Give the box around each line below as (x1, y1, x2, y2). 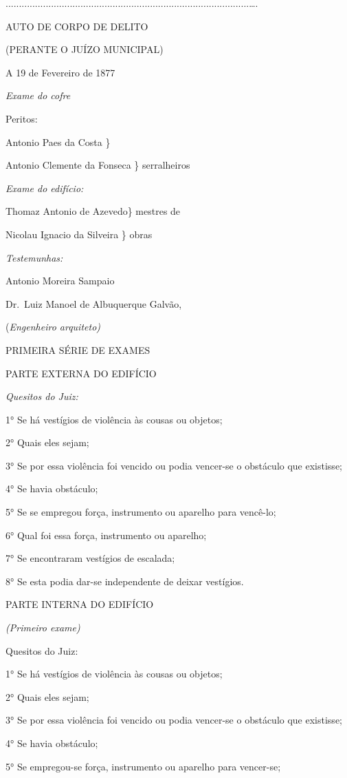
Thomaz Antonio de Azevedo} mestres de (5, 204, 181, 218)
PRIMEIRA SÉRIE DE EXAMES (5, 342, 150, 357)
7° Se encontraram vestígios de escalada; (5, 551, 175, 565)
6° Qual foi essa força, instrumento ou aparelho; (5, 527, 207, 542)
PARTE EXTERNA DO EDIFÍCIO (5, 366, 157, 380)
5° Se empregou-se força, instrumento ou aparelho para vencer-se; (5, 759, 281, 773)
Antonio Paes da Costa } (5, 134, 111, 149)
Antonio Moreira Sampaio (5, 273, 115, 288)
